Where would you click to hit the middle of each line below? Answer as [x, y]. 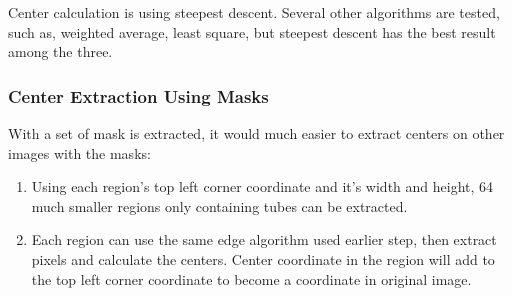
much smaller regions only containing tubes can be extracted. [219, 205]
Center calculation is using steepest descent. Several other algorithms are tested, [254, 12]
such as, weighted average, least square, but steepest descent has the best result [252, 31]
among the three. [60, 51]
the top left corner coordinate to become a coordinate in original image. [251, 278]
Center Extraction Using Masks [138, 95]
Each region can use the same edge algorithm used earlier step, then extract [264, 239]
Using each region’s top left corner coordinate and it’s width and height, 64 [262, 186]
